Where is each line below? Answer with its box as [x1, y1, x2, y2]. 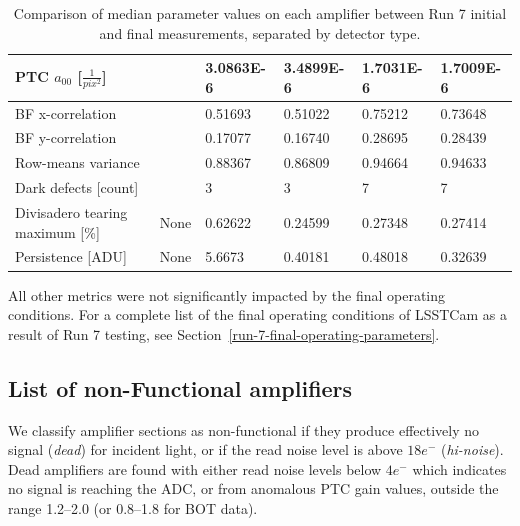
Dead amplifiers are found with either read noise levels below [8, 458, 382, 479]
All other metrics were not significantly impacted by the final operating [8, 284, 446, 305]
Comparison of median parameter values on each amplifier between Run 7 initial [13, 3, 507, 23]
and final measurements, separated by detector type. [99, 22, 421, 43]
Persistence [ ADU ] [15, 246, 127, 267]
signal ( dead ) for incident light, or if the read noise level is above [8, 439, 403, 460]
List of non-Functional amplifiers [8, 372, 353, 403]
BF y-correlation [15, 127, 117, 148]
